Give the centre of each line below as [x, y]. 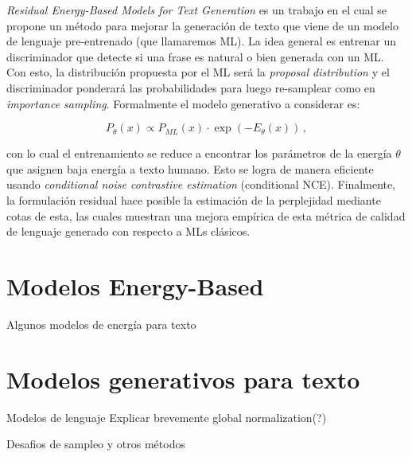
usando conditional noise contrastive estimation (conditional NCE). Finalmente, [201, 184]
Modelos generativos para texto [183, 379]
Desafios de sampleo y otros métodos [96, 444]
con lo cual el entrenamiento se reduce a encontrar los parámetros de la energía [199, 153]
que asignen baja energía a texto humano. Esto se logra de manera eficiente [190, 168]
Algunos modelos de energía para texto [101, 324]
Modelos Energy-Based [135, 285]
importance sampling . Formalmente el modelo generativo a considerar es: [183, 103]
